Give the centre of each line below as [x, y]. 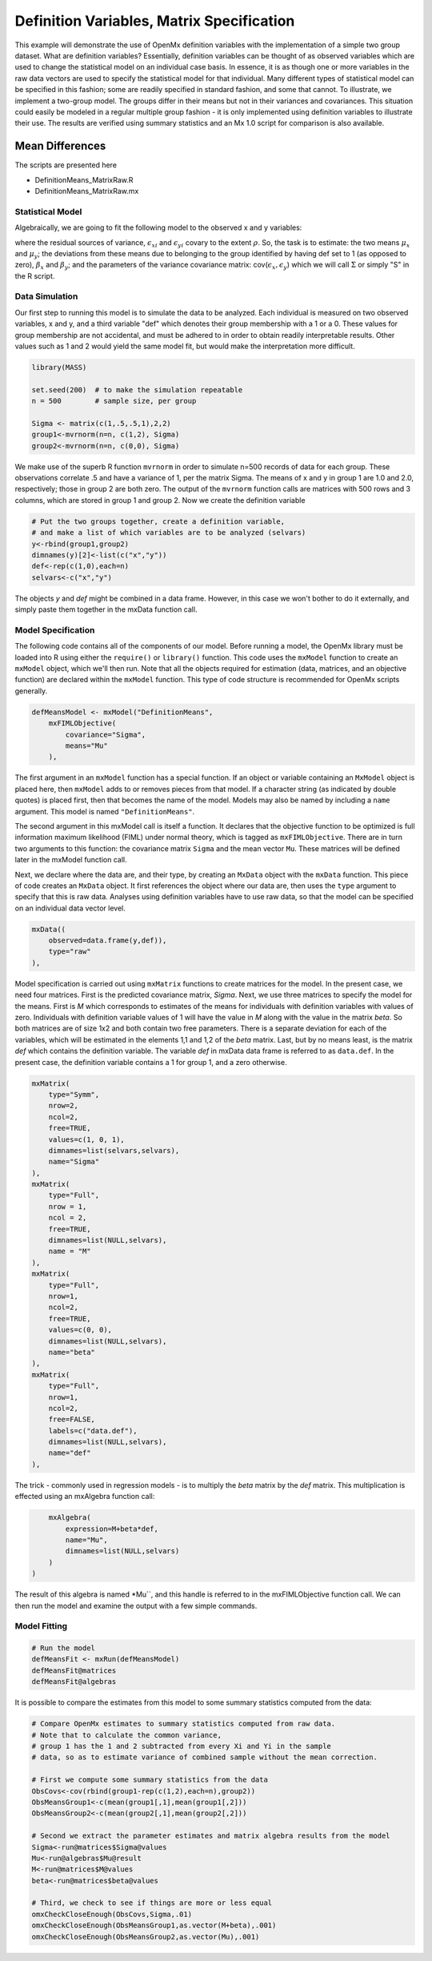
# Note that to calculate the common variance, [126, 1735]
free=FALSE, [72, 1420]
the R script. [35, 275]
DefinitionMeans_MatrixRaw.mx [87, 191]
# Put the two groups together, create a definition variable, [158, 521]
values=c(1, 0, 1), [87, 1139]
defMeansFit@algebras [74, 1682]
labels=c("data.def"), [93, 1431]
